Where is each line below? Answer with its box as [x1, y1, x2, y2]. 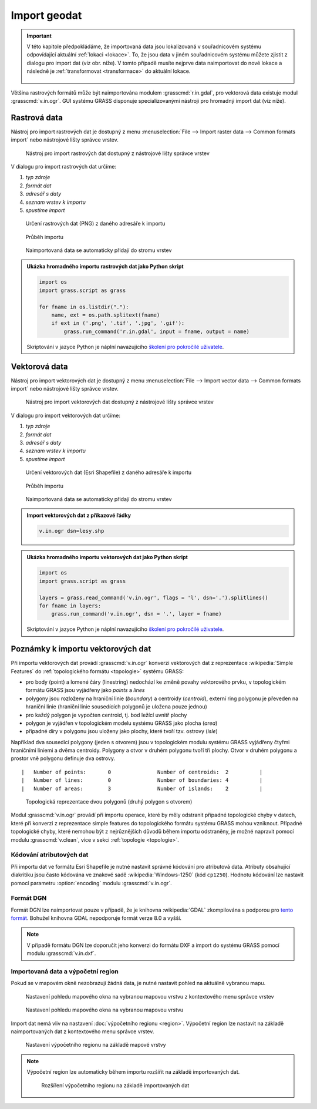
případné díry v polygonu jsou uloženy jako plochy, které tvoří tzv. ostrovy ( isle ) [25, 728, 218, 735]
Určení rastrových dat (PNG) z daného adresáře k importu [25, 220, 166, 227]
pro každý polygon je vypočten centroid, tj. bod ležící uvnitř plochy [25, 711, 187, 718]
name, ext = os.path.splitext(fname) [51, 312, 160, 318]
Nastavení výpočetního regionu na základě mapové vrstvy [25, 1041, 167, 1048]
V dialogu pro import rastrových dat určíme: [11, 163, 117, 170]
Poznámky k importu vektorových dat [11, 644, 151, 654]
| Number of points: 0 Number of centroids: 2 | [21, 768, 263, 775]
